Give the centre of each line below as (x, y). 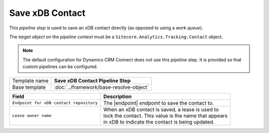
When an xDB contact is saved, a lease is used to (161, 109)
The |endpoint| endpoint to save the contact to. (159, 103)
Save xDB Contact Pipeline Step (92, 80)
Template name (30, 80)
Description (118, 96)
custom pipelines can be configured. (60, 66)
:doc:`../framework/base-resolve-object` (101, 87)
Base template (29, 87)
